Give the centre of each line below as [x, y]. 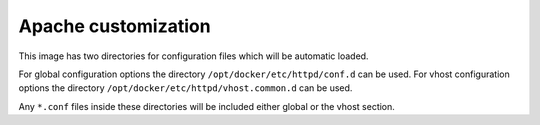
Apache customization [114, 26]
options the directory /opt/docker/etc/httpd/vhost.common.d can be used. [185, 88]
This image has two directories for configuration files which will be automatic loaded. [193, 56]
